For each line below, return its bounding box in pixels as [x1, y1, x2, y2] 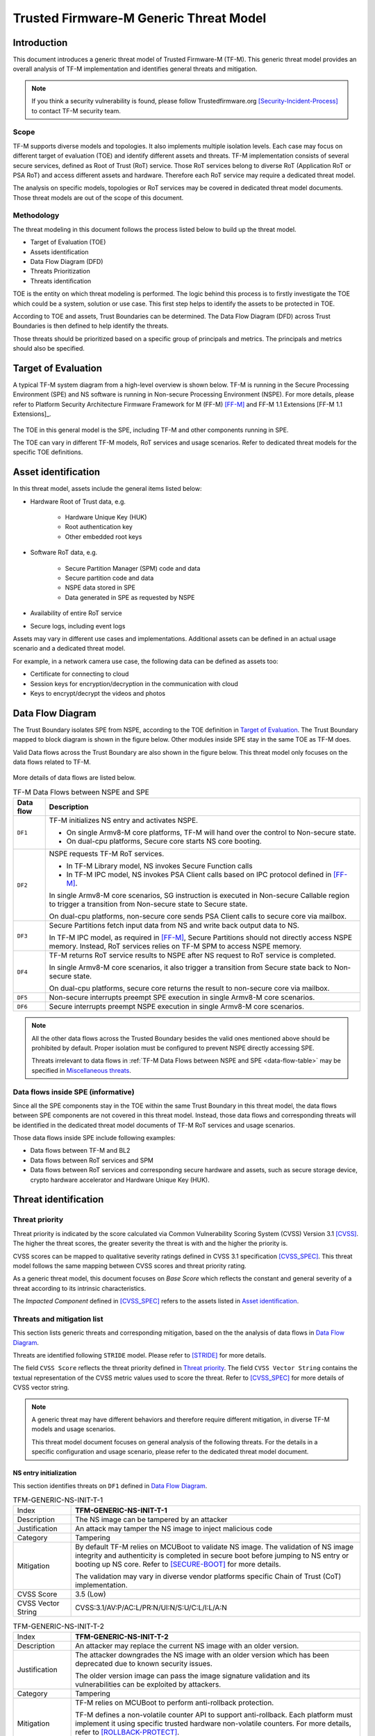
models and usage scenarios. [31, 1425, 116, 1433]
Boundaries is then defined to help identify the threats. [12, 322, 169, 330]
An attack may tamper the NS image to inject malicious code [75, 1524, 273, 1534]
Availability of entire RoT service [30, 609, 123, 617]
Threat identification [12, 1194, 104, 1205]
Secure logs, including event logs [30, 621, 126, 630]
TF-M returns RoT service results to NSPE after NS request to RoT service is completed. [49, 951, 336, 960]
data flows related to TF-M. [12, 758, 92, 767]
